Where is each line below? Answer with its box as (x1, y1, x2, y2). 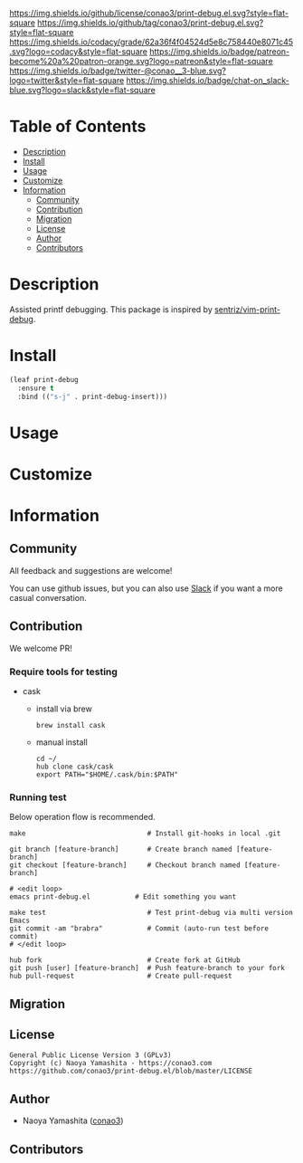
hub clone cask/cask (35, 762, 114, 771)
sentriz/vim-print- (213, 303, 281, 315)
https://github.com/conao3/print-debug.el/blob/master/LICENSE (9, 1067, 253, 1076)
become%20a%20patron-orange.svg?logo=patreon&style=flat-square (9, 56, 273, 66)
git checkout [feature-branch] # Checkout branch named (9, 861, 241, 870)
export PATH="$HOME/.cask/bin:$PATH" (35, 769, 179, 779)
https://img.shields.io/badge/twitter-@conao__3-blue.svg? (9, 65, 226, 76)
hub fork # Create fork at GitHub (9, 956, 241, 965)
